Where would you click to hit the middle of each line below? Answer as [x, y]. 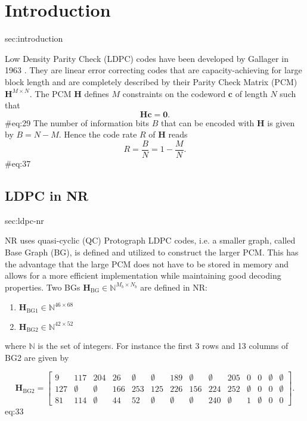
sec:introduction [34, 38]
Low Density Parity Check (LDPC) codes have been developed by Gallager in [147, 58]
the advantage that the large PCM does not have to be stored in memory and [147, 263]
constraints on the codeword [174, 93]
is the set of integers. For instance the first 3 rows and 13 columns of [163, 346]
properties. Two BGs [43, 287]
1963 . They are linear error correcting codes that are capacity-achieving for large [153, 70]
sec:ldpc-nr [24, 220]
